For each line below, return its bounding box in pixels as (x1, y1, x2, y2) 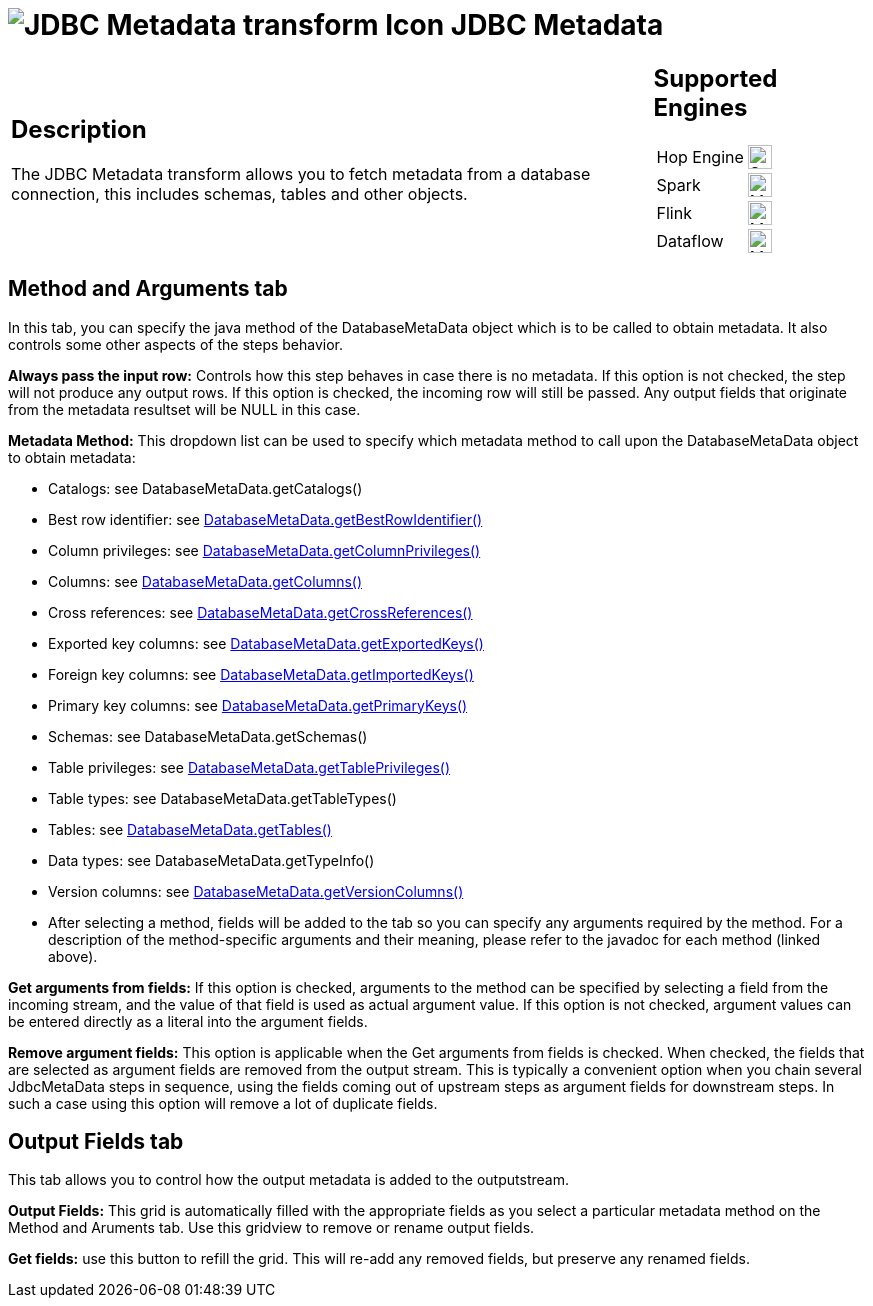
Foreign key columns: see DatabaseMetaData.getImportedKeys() (48, 665, 474, 683)
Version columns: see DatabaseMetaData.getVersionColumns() (48, 882, 464, 900)
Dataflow (656, 230, 724, 251)
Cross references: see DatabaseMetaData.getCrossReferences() (48, 603, 473, 621)
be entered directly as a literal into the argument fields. (8, 1012, 368, 1030)
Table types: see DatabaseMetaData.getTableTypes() (48, 789, 397, 807)
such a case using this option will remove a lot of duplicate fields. (8, 1094, 438, 1112)
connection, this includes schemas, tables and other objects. (11, 184, 468, 205)
